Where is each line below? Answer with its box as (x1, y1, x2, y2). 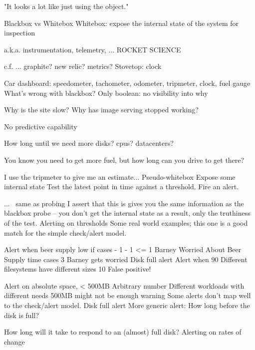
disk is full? (4, 310, 39, 320)
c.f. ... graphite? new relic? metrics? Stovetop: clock (4, 61, 162, 71)
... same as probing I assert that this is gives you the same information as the (4, 198, 244, 208)
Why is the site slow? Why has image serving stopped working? (4, 104, 199, 115)
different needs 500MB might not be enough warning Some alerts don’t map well (4, 290, 251, 301)
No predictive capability (4, 121, 77, 131)
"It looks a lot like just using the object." (4, 1, 129, 11)
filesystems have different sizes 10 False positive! (4, 264, 151, 274)
